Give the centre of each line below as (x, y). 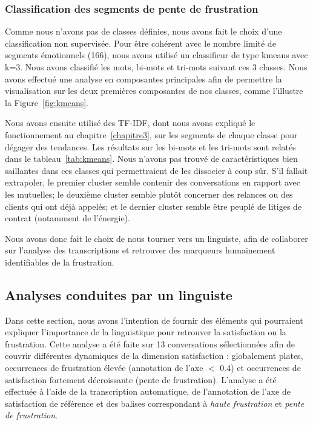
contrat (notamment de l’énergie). (68, 218)
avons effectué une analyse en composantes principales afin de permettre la (143, 79)
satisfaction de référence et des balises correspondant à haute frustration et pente (155, 403)
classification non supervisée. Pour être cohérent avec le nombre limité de (140, 43)
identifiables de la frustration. (60, 262)
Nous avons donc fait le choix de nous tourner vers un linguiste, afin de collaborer (156, 238)
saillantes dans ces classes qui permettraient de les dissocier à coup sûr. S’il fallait (156, 170)
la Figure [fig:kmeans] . (47, 102)
